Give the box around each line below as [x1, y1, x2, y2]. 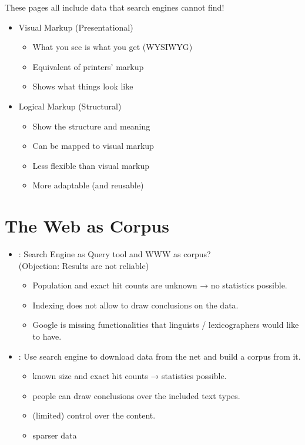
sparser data [32, 429, 77, 441]
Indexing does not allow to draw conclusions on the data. [32, 298, 239, 311]
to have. [32, 330, 62, 343]
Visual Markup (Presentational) [18, 21, 133, 33]
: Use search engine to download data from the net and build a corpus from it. [18, 350, 301, 362]
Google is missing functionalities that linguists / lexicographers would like [32, 318, 299, 331]
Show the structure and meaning [32, 119, 150, 132]
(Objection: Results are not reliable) [18, 259, 149, 271]
